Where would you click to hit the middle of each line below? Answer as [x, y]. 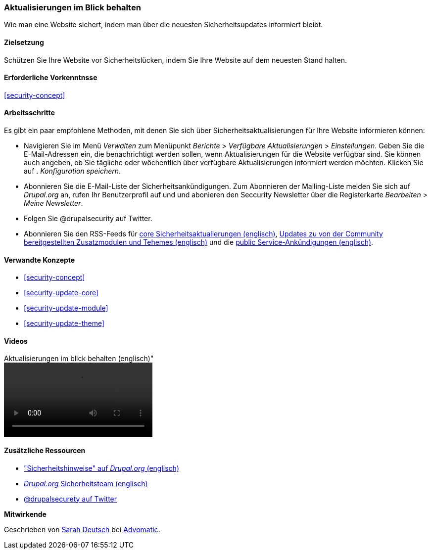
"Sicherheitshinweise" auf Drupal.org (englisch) [101, 468]
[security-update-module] [66, 308]
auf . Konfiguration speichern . [72, 171]
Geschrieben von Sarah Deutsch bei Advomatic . [82, 529]
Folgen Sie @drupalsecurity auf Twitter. [88, 219]
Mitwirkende [25, 514]
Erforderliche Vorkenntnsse [51, 78]
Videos [16, 341]
